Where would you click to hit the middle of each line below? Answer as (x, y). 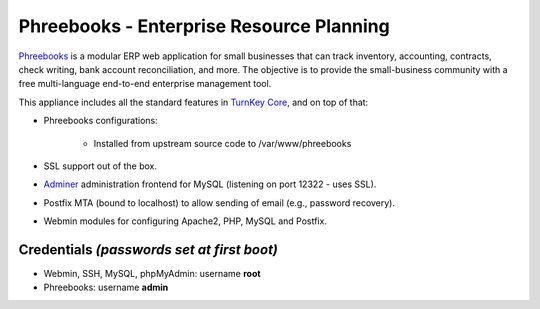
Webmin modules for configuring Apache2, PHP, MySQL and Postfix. (185, 221)
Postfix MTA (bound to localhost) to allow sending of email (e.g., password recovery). (219, 202)
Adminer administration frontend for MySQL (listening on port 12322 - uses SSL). (210, 184)
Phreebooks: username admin (106, 287)
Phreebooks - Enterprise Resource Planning (204, 26)
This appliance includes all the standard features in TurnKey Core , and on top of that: (193, 102)
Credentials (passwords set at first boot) (148, 249)
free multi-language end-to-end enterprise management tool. (145, 84)
